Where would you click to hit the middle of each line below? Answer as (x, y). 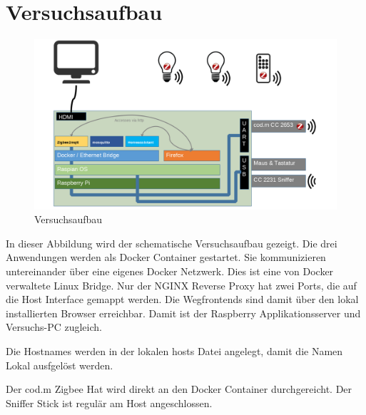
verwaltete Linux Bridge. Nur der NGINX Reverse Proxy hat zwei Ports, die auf (181, 285)
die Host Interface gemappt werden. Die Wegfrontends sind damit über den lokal (182, 299)
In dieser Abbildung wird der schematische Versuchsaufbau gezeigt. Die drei (172, 243)
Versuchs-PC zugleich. (54, 327)
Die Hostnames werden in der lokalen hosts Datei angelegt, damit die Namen (174, 350)
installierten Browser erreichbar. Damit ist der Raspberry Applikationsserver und (183, 313)
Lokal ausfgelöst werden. (60, 365)
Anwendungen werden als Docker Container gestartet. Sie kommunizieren (166, 257)
